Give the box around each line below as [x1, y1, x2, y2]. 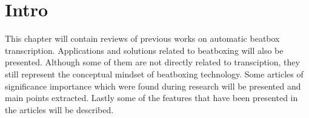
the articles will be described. [5, 103, 114, 116]
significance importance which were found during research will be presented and [5, 79, 301, 92]
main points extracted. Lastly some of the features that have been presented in [5, 91, 298, 104]
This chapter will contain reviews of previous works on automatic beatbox [5, 32, 280, 45]
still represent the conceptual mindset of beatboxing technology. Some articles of [5, 67, 304, 80]
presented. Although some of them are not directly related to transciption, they [5, 56, 300, 68]
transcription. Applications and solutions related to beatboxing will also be [5, 44, 284, 56]
